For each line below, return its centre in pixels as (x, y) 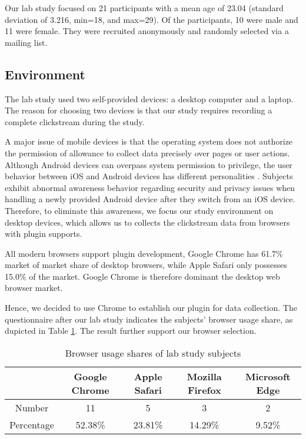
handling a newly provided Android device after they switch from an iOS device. (150, 199)
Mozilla (204, 376)
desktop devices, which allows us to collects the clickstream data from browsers (147, 222)
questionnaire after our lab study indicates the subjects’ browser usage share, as (149, 319)
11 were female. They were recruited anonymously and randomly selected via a (147, 31)
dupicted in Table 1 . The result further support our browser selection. (131, 331)
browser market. (34, 288)
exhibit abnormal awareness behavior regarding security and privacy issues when (150, 187)
